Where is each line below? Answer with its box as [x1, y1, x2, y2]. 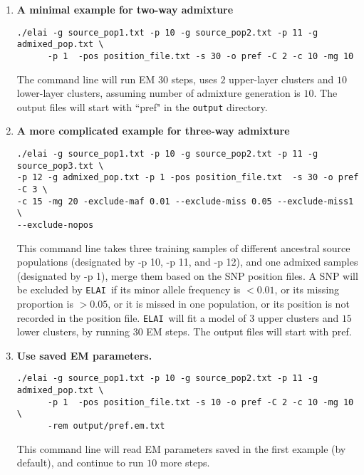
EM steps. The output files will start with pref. [146, 324, 352, 339]
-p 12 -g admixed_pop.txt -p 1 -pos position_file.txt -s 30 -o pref [16, 172, 359, 183]
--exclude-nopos [16, 219, 94, 230]
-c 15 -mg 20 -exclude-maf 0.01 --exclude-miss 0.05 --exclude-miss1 [16, 196, 354, 207]
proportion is [16, 296, 73, 311]
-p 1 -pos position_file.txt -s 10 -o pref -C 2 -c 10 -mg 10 [47, 397, 354, 407]
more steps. [160, 455, 210, 470]
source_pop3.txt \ [16, 160, 104, 171]
